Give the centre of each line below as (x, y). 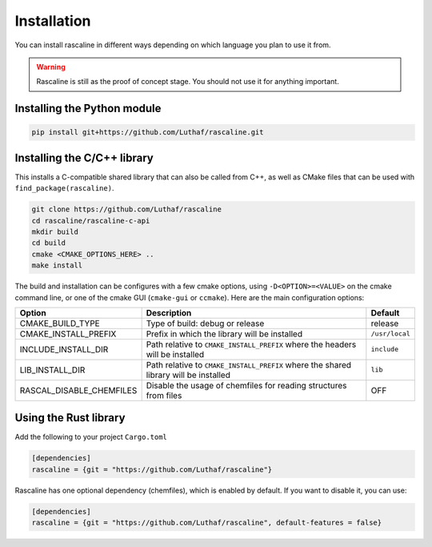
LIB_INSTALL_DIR (52, 370)
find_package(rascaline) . (64, 188)
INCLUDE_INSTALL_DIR (64, 349)
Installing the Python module (88, 109)
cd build (49, 243)
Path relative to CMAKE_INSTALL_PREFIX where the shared (249, 364)
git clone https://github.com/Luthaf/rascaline (126, 209)
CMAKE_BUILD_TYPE (60, 323)
